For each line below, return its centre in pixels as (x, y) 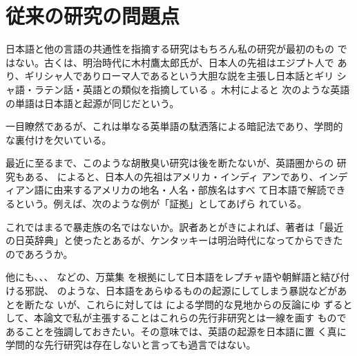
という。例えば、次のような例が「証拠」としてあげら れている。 (161, 204)
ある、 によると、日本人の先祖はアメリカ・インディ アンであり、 (172, 176)
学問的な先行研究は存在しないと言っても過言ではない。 (131, 345)
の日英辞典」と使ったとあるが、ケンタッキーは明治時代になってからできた (174, 240)
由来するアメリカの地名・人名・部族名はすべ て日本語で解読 (190, 190)
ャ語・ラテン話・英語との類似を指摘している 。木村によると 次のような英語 (178, 89)
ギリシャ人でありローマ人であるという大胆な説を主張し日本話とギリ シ (185, 76)
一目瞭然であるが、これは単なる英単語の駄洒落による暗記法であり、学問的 (174, 126)
